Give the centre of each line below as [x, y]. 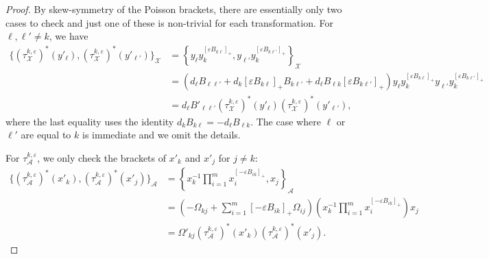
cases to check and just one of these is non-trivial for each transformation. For [170, 22]
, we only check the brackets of [102, 157]
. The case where [286, 121]
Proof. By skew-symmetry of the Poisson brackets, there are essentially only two [174, 9]
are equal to [46, 135]
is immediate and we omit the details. [162, 135]
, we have [69, 36]
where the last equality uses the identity [90, 121]
